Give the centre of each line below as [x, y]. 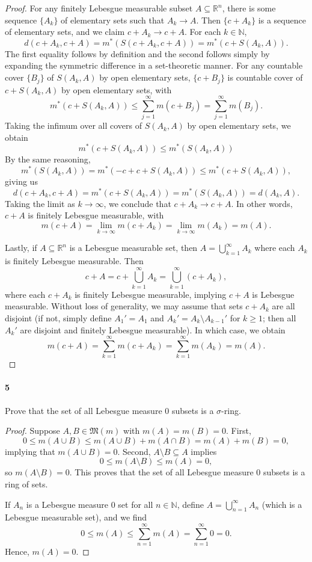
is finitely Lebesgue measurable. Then [74, 261]
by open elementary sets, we [239, 125]
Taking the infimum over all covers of [74, 125]
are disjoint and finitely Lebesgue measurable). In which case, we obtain [153, 329]
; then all [280, 317]
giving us [21, 181]
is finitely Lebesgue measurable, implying [151, 294]
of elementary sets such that [113, 20]
